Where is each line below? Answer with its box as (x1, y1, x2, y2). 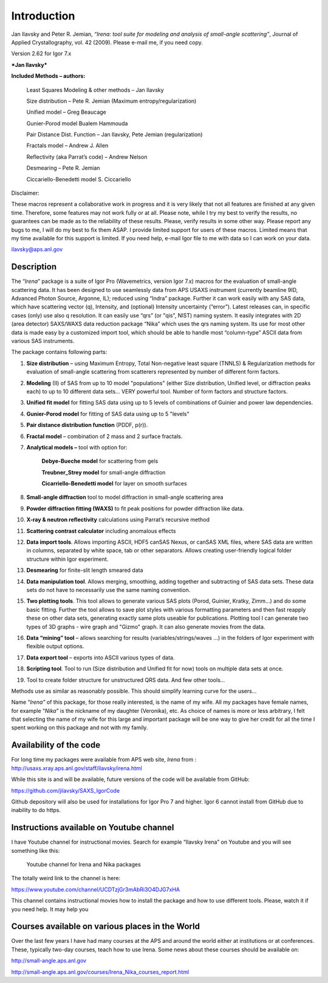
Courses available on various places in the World (11, 922, 200, 932)
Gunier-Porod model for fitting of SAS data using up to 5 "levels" (26, 410, 190, 417)
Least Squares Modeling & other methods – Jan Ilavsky (26, 86, 164, 94)
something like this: (11, 847, 60, 854)
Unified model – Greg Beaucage (26, 108, 106, 116)
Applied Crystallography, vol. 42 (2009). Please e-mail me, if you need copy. (11, 38, 203, 46)
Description (11, 262, 57, 272)
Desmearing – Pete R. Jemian (26, 164, 100, 172)
